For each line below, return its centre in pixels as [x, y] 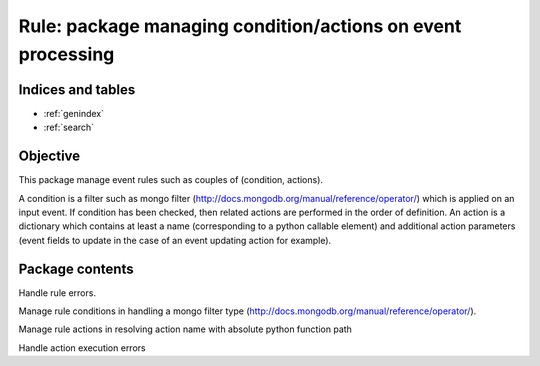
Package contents [76, 268]
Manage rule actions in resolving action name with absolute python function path [185, 329]
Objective [49, 156]
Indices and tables [77, 89]
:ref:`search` [69, 127]
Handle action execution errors [82, 347]
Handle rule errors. [57, 292]
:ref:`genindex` [74, 113]
